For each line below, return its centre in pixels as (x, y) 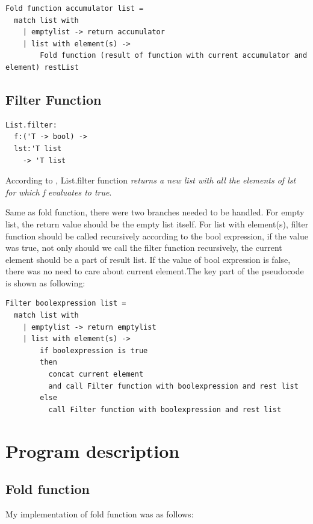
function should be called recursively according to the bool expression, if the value (157, 236)
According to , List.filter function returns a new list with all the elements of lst (151, 180)
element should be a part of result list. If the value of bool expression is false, (148, 259)
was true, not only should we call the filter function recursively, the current (144, 248)
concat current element (96, 375)
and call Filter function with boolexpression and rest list (173, 386)
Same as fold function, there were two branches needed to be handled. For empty (155, 212)
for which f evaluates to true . (59, 192)
